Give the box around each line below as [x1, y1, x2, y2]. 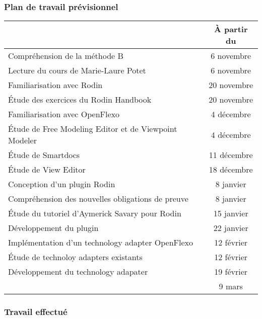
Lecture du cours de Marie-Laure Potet [8, 64, 146, 76]
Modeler [8, 134, 37, 146]
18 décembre [209, 164, 253, 176]
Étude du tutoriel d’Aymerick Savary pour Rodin [8, 207, 181, 219]
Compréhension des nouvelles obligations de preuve [8, 193, 188, 205]
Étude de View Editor [8, 164, 86, 176]
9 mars [219, 280, 243, 292]
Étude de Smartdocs [8, 149, 80, 161]
